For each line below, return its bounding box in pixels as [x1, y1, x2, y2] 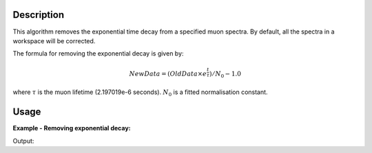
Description [12, 9, 65, 21]
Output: [12, 137, 34, 145]
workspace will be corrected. [12, 36, 96, 45]
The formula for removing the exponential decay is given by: [12, 49, 184, 58]
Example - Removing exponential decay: [12, 124, 131, 132]
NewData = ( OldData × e [129, 70, 207, 78]
